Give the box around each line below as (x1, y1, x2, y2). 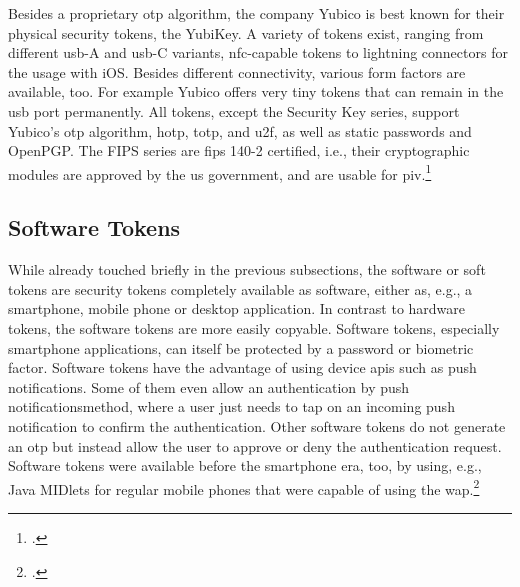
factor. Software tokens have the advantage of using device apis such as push (8, 357, 477, 378)
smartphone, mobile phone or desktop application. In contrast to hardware (8, 298, 466, 319)
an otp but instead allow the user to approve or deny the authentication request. (8, 435, 502, 456)
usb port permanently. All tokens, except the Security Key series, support (8, 100, 460, 121)
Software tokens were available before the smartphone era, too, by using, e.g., (8, 455, 482, 476)
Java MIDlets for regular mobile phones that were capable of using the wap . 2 (8, 475, 480, 499)
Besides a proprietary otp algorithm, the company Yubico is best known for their (8, 3, 505, 23)
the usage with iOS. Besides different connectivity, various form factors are (8, 61, 466, 82)
